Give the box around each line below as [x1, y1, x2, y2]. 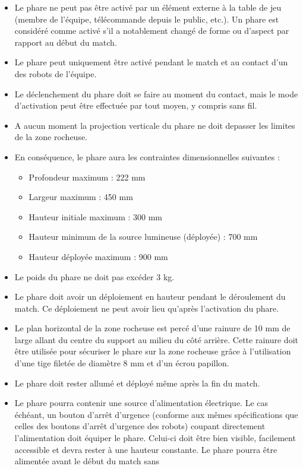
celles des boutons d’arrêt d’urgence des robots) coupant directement [14, 420, 266, 432]
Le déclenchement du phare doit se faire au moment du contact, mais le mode [14, 87, 298, 100]
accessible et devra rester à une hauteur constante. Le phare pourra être [14, 443, 277, 455]
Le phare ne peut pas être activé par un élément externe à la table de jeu [14, 1, 282, 13]
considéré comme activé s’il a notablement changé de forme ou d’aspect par [14, 24, 289, 37]
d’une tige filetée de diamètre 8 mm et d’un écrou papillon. [14, 357, 229, 369]
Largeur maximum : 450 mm [29, 191, 133, 203]
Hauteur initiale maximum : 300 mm [29, 210, 163, 223]
